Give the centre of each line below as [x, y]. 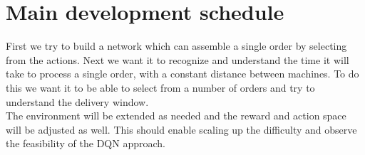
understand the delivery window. [77, 101]
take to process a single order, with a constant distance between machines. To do [182, 74]
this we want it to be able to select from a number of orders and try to [160, 87]
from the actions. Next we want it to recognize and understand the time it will [178, 59]
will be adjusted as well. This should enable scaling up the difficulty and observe [181, 129]
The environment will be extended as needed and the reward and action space [176, 116]
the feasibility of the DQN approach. [86, 143]
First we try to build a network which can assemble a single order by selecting [176, 46]
